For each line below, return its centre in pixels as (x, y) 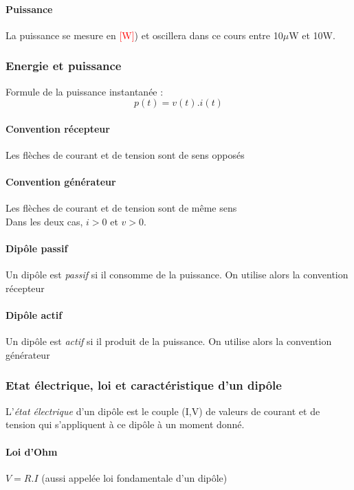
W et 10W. (312, 35)
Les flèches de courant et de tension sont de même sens (121, 208)
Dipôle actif (34, 315)
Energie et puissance (64, 66)
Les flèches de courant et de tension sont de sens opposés (125, 155)
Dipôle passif (37, 248)
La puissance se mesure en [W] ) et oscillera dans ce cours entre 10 (144, 35)
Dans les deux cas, (44, 221)
